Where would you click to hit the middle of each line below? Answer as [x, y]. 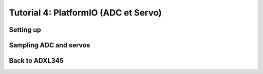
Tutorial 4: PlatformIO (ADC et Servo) [85, 13]
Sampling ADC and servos [49, 45]
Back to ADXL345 [36, 61]
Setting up [25, 30]
